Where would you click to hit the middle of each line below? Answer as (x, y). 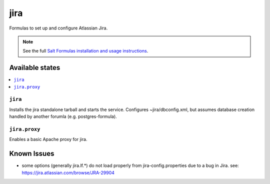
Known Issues (32, 154)
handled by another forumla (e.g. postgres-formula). (63, 116)
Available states (35, 68)
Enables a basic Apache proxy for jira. (48, 139)
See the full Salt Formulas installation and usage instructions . (85, 51)
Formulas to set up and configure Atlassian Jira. (58, 28)
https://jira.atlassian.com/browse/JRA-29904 (68, 172)
